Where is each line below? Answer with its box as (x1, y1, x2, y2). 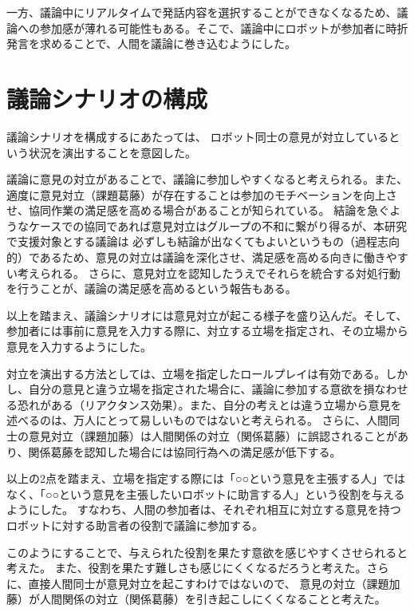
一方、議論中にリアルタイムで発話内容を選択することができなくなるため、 (6, 4, 397, 20)
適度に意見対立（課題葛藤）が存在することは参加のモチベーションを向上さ (6, 186, 397, 203)
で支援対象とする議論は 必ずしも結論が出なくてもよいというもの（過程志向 (6, 233, 400, 250)
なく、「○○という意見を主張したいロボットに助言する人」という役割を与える (6, 485, 405, 502)
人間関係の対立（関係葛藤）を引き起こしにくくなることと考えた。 (39, 590, 386, 607)
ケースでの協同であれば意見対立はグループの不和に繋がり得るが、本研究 (28, 217, 408, 234)
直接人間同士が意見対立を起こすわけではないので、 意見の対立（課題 (28, 574, 389, 591)
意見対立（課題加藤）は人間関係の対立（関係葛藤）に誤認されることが (28, 428, 397, 444)
